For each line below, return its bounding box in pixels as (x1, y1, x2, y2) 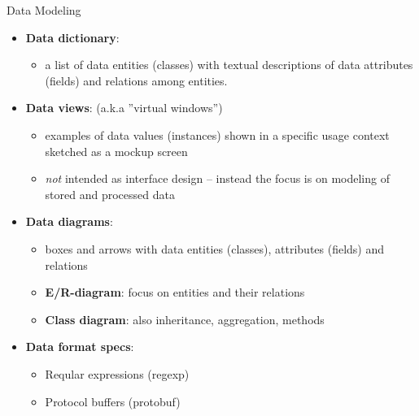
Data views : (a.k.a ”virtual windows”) (25, 99, 223, 116)
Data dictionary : (25, 28, 120, 45)
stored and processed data (45, 185, 175, 202)
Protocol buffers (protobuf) (45, 392, 181, 409)
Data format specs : (25, 338, 134, 355)
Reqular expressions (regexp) (45, 365, 190, 382)
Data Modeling (7, 2, 81, 18)
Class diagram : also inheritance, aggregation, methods (45, 310, 325, 327)
